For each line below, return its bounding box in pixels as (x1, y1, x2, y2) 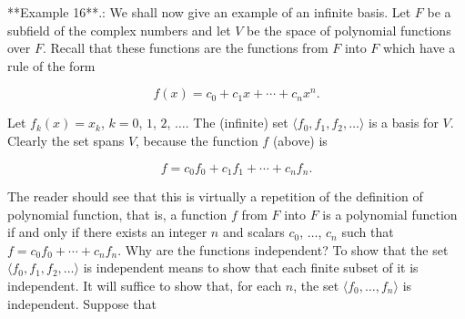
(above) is (272, 130, 328, 149)
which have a (382, 38, 456, 57)
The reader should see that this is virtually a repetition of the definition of (7, 187, 423, 206)
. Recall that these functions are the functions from (43, 38, 329, 57)
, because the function (136, 130, 258, 149)
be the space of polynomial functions (247, 20, 451, 39)
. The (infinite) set (185, 113, 288, 132)
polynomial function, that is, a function (7, 204, 227, 223)
